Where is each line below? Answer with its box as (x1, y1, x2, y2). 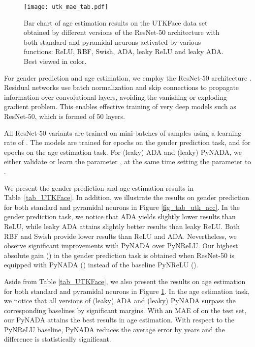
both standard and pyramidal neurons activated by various (24, 36, 201, 47)
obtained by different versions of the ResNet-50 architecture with (24, 27, 220, 37)
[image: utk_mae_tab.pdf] (24, 3, 108, 10)
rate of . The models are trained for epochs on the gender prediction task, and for (4, 137, 251, 147)
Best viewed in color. (24, 56, 87, 66)
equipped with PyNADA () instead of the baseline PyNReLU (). (4, 260, 198, 270)
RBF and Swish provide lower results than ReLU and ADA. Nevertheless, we (4, 231, 237, 241)
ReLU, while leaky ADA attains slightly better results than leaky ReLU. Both (4, 221, 240, 231)
